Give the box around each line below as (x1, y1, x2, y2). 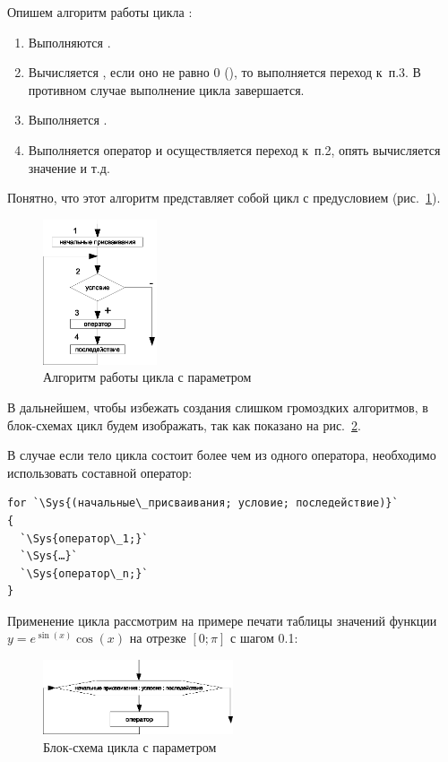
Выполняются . (28, 32, 111, 51)
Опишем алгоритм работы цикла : (7, 3, 193, 21)
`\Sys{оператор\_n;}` (20, 567, 149, 580)
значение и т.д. (28, 158, 110, 177)
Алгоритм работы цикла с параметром (43, 368, 252, 386)
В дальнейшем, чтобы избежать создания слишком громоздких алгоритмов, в (7, 397, 428, 416)
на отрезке (129, 628, 186, 647)
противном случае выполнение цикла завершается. (28, 80, 305, 99)
